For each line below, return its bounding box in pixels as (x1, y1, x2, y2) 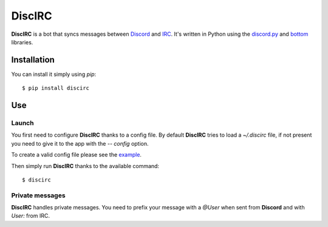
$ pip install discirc (22, 85, 90, 92)
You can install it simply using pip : (11, 70, 97, 78)
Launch (11, 119, 34, 127)
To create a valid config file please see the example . (11, 151, 142, 158)
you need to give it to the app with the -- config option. (11, 140, 149, 147)
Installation (11, 55, 55, 65)
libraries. (11, 38, 33, 46)
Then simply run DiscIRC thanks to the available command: (11, 162, 160, 169)
